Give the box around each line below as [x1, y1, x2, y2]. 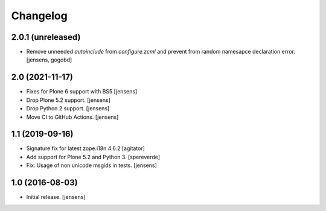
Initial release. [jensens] [26, 194, 86, 201]
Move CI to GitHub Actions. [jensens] [26, 113, 119, 121]
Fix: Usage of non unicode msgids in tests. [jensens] [26, 162, 157, 169]
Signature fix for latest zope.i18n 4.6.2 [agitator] [26, 145, 145, 152]
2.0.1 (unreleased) [11, 32, 81, 42]
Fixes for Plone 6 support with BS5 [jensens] [26, 88, 138, 95]
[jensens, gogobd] [26, 56, 72, 63]
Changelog [11, 9, 68, 22]
